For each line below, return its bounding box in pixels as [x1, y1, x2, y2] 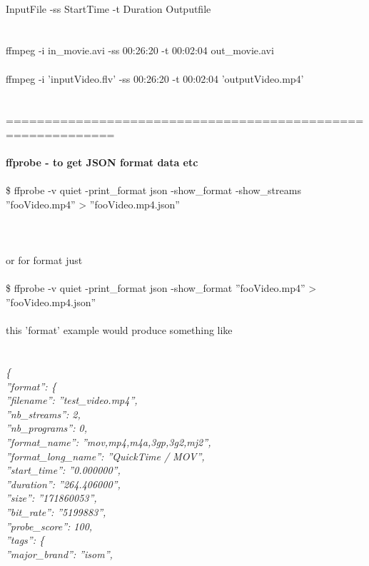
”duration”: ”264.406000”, [6, 476, 121, 491]
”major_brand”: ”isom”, [6, 546, 113, 561]
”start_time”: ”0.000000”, [6, 463, 121, 477]
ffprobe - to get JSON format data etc [6, 155, 198, 170]
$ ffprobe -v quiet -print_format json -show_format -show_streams [6, 183, 301, 198]
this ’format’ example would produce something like [6, 323, 233, 338]
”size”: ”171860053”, [6, 490, 97, 505]
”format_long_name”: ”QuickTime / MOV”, [6, 448, 205, 463]
